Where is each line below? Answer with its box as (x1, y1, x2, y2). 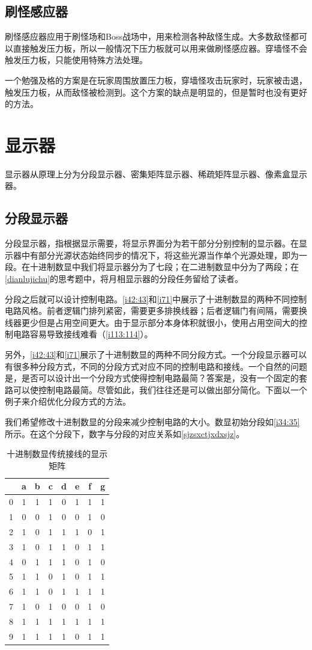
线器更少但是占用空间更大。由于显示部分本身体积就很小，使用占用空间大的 (5, 316, 299, 328)
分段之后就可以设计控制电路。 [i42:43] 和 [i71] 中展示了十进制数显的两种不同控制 (5, 292, 307, 305)
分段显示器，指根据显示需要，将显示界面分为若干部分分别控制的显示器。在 (5, 237, 299, 250)
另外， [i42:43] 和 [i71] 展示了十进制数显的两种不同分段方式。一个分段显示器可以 (5, 348, 307, 361)
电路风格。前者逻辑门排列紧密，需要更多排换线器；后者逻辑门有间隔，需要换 (5, 304, 307, 317)
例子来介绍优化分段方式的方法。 (5, 395, 131, 408)
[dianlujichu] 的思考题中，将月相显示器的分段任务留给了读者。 (5, 272, 244, 285)
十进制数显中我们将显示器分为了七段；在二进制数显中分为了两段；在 (29, 260, 299, 273)
